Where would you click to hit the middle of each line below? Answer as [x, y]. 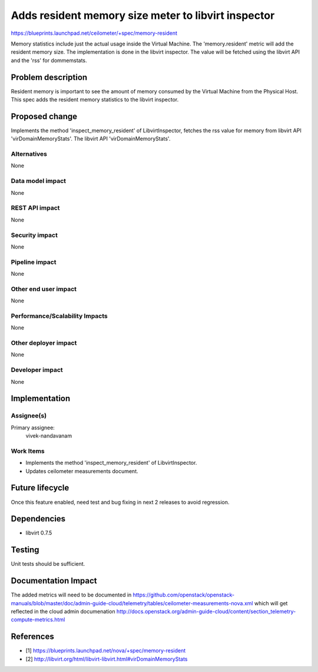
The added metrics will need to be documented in [71, 595]
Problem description [49, 77]
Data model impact [39, 181]
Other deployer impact [44, 343]
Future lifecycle [40, 488]
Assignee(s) [29, 416]
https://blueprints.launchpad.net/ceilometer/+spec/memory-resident [94, 33]
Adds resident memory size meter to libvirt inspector [143, 15]
